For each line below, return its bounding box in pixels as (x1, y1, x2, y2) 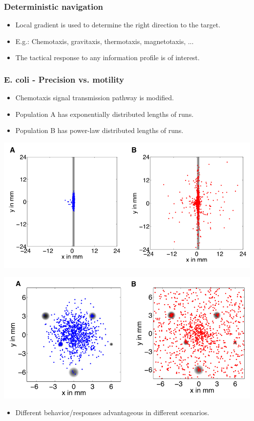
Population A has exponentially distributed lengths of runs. (15, 109, 194, 119)
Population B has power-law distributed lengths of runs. (15, 125, 184, 135)
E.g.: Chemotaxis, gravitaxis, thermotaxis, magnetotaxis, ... (15, 36, 194, 46)
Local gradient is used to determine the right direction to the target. (15, 20, 221, 30)
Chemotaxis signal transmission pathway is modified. (15, 92, 174, 103)
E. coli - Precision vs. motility (4, 73, 125, 85)
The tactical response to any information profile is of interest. (15, 52, 200, 63)
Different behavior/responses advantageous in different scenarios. (15, 407, 210, 418)
